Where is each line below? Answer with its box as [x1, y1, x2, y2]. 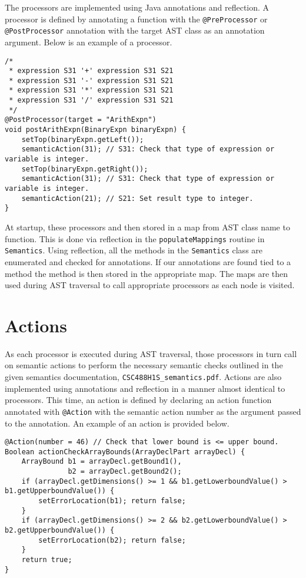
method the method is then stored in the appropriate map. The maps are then [5, 267, 288, 279]
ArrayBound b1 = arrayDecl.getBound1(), [21, 457, 182, 466]
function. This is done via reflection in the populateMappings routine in [5, 232, 265, 245]
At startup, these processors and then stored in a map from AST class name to [5, 221, 290, 233]
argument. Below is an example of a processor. [5, 35, 172, 48]
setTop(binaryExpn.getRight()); [21, 164, 148, 173]
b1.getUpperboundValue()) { [5, 487, 115, 496]
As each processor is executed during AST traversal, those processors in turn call [5, 347, 297, 359]
